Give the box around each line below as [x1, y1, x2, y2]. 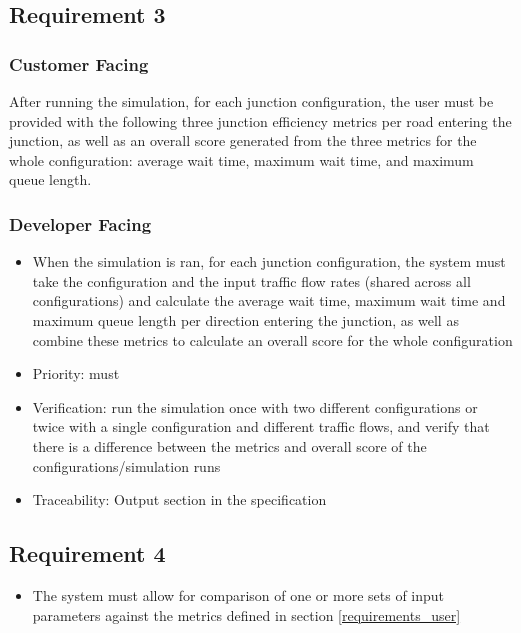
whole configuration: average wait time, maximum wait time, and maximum [9, 149, 474, 170]
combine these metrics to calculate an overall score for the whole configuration [32, 329, 513, 350]
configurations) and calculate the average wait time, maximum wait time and [32, 290, 506, 311]
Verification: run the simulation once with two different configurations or [32, 396, 478, 417]
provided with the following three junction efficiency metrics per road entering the [9, 110, 512, 131]
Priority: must [32, 363, 120, 384]
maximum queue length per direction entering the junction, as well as [32, 309, 459, 330]
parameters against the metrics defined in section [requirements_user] [32, 604, 461, 625]
